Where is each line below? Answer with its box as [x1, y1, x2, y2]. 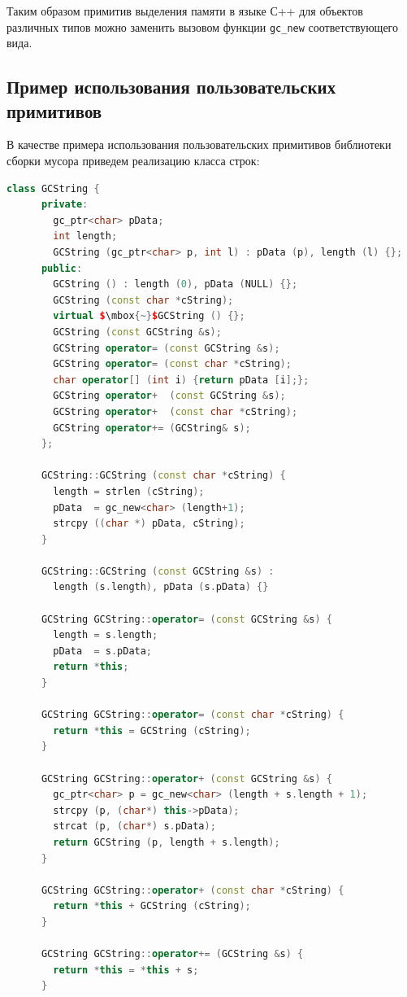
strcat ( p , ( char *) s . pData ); [53, 820, 216, 833]
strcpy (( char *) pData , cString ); [53, 518, 245, 530]
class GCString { [6, 182, 100, 195]
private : [41, 199, 89, 211]
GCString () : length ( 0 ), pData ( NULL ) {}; [53, 278, 298, 291]
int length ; [53, 230, 118, 243]
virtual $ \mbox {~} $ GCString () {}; [53, 310, 245, 322]
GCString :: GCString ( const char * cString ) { [41, 470, 286, 482]
